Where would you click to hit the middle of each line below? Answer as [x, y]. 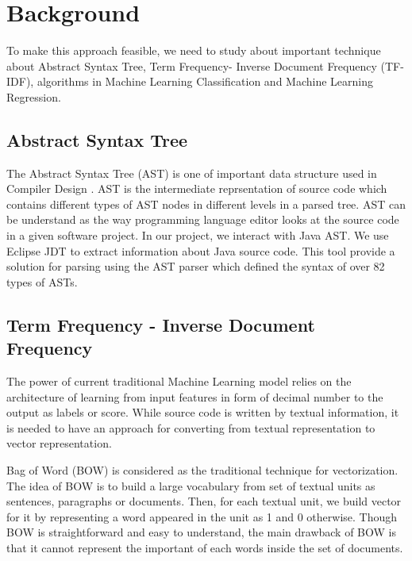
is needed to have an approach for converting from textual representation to [191, 427]
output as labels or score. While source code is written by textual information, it [203, 412]
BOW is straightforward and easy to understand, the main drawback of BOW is [201, 532]
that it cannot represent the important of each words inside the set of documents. [205, 547]
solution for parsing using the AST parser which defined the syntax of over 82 [196, 266]
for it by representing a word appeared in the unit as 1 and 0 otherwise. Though [202, 516]
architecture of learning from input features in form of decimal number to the [195, 396]
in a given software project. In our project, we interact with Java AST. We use [198, 235]
